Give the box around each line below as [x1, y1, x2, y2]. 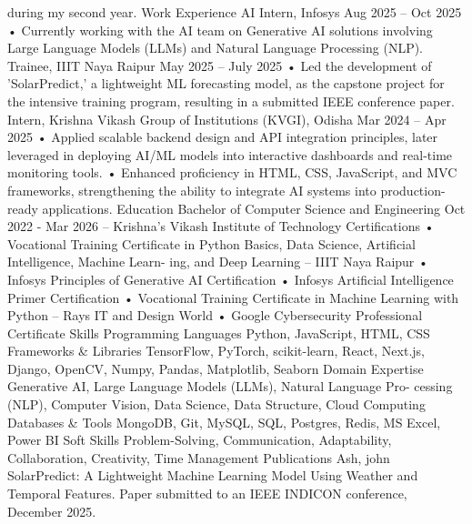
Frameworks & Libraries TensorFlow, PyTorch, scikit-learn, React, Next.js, [7, 341, 425, 360]
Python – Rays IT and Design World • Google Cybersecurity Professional [7, 306, 423, 325]
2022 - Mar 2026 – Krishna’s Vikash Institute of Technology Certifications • [7, 217, 435, 236]
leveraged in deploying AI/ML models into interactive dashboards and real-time [7, 145, 453, 164]
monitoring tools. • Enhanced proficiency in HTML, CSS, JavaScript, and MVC [7, 163, 457, 182]
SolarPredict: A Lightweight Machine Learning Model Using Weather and [7, 466, 418, 485]
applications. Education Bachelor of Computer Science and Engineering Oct [42, 198, 466, 217]
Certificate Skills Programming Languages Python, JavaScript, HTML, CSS [7, 323, 430, 342]
